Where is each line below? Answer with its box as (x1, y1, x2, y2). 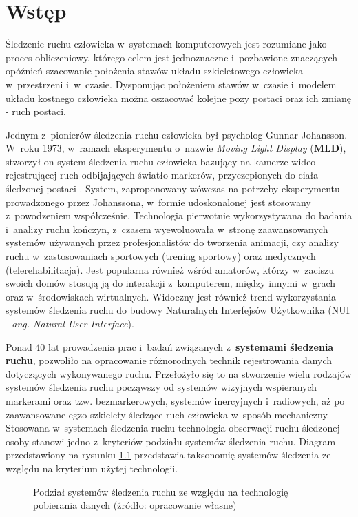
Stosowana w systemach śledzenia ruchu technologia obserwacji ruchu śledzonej (6, 420, 340, 435)
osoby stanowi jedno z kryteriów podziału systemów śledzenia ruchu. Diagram (6, 434, 336, 448)
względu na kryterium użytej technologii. (6, 460, 178, 475)
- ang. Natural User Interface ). (6, 316, 134, 330)
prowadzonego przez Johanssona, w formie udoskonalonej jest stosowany (6, 194, 311, 209)
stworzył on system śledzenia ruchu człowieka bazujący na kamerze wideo (6, 154, 316, 168)
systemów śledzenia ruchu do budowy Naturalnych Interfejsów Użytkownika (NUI (6, 303, 350, 317)
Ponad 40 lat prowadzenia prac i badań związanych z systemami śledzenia (6, 339, 334, 354)
